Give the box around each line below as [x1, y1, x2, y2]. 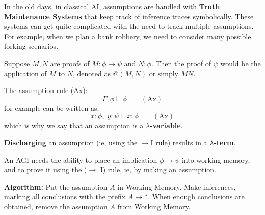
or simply [149, 68, 178, 78]
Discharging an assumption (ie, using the [4, 137, 138, 147]
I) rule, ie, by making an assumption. [100, 164, 217, 175]
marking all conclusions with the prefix [4, 191, 126, 202]
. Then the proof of [151, 57, 211, 68]
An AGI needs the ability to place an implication [4, 154, 157, 165]
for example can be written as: [4, 102, 99, 113]
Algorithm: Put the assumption [4, 181, 108, 192]
